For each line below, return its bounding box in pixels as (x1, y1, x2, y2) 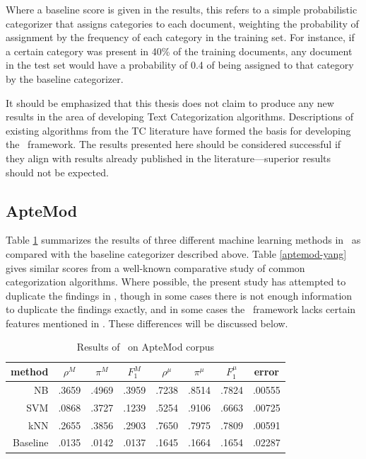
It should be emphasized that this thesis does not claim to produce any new (6, 95, 334, 110)
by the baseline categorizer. (6, 71, 124, 86)
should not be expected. (6, 164, 109, 179)
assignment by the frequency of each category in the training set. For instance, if (6, 30, 355, 45)
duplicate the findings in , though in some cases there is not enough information (6, 288, 353, 302)
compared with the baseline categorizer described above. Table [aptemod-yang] (6, 246, 347, 261)
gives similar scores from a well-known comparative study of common (6, 260, 305, 275)
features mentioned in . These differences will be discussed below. (6, 315, 288, 330)
